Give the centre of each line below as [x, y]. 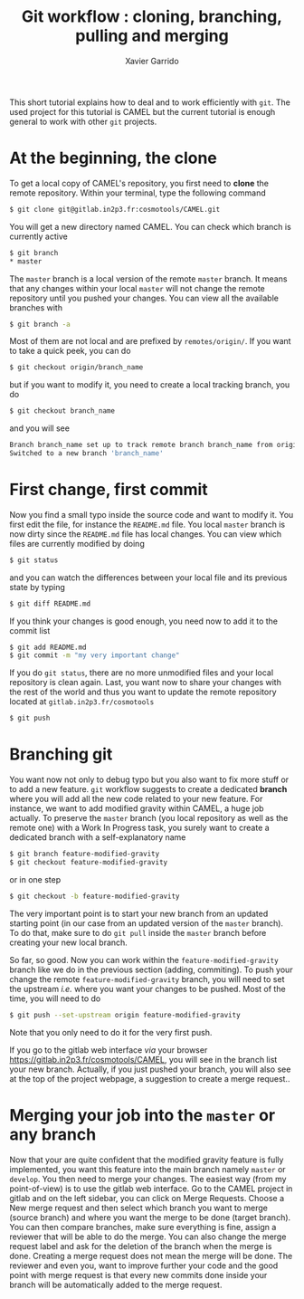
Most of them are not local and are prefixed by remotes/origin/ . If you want [150, 341]
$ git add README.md [48, 647]
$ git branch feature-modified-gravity [85, 854]
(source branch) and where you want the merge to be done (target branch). [150, 1217]
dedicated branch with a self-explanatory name [98, 837]
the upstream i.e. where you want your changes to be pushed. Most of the [148, 989]
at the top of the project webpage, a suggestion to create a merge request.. [150, 1078]
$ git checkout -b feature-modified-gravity [95, 896]
